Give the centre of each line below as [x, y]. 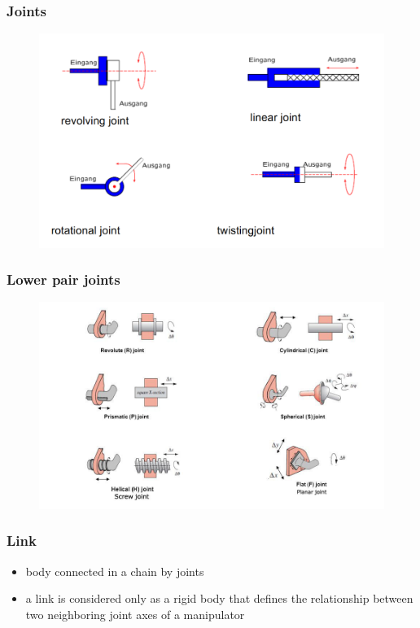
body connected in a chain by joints [115, 571]
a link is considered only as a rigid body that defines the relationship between [219, 598]
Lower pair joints [63, 279]
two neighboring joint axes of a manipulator [135, 614]
